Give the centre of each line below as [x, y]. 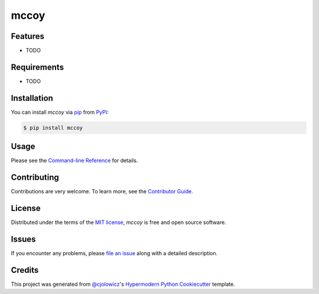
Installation [32, 98]
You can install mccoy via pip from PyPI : [60, 112]
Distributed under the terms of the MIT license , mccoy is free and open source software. [119, 222]
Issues [23, 239]
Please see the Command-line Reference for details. [74, 161]
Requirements [38, 67]
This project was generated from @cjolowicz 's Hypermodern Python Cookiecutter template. [123, 284]
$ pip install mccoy [53, 128]
